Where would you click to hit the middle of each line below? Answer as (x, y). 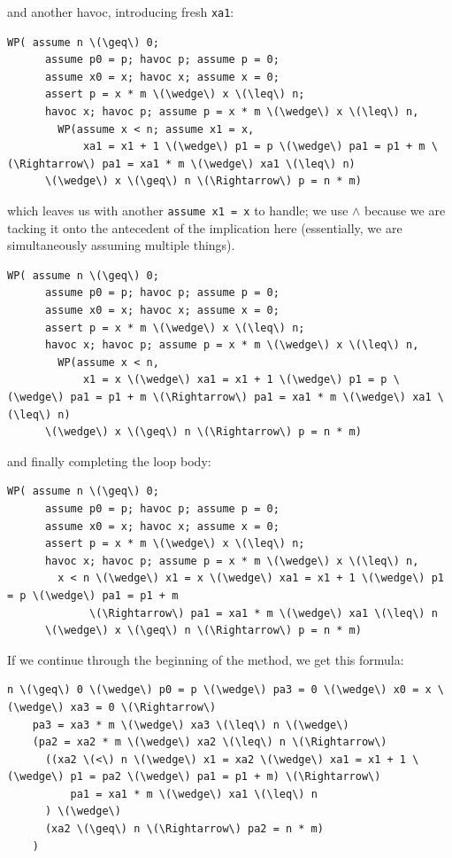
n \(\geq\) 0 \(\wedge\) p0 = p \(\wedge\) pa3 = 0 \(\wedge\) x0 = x (219, 690)
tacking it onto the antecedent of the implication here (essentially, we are (205, 227)
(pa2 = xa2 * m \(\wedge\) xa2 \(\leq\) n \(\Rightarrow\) (210, 742)
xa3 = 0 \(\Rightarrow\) (143, 707)
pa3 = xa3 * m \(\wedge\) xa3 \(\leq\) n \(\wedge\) (191, 725)
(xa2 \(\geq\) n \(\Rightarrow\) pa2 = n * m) (184, 829)
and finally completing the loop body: (109, 460)
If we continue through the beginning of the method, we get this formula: (206, 659)
